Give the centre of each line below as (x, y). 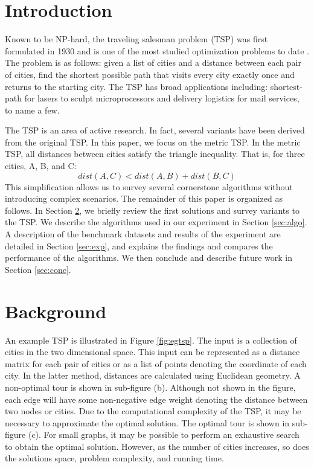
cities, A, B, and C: (41, 166)
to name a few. (32, 110)
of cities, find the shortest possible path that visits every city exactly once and (150, 74)
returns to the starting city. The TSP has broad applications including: (136, 86)
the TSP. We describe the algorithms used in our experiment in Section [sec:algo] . (156, 222)
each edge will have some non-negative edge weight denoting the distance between (156, 399)
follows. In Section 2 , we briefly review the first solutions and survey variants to (152, 210)
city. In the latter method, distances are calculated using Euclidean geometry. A (153, 375)
